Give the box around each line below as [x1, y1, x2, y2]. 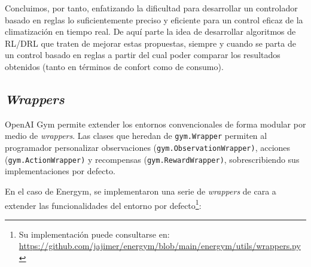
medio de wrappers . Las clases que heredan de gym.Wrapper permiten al [5, 129, 267, 142]
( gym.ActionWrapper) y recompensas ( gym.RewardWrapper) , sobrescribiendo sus [5, 153, 300, 165]
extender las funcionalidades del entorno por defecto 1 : [5, 197, 202, 211]
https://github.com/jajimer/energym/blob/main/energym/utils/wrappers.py [19, 239, 301, 252]
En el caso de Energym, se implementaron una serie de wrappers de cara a [5, 184, 276, 197]
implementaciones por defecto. [5, 165, 115, 177]
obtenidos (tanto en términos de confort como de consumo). [5, 60, 224, 72]
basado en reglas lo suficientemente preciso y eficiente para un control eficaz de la [5, 13, 303, 26]
